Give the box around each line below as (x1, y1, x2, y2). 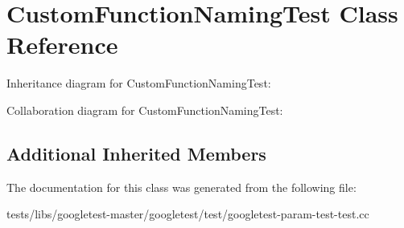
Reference (6, 28, 118, 61)
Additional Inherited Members (6, 140, 266, 165)
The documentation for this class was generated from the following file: (6, 178, 357, 195)
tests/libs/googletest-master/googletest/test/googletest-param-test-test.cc (6, 206, 369, 222)
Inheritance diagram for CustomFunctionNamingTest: (6, 75, 271, 92)
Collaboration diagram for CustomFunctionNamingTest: (6, 101, 283, 118)
